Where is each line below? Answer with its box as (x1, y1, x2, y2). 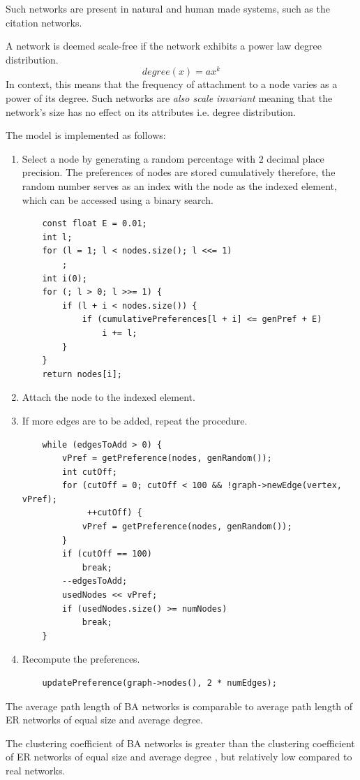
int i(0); (42, 273, 87, 284)
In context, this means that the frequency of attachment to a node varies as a (6, 77, 338, 91)
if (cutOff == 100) (62, 549, 152, 559)
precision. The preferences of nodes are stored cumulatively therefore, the (22, 165, 336, 179)
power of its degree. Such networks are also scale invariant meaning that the (6, 91, 333, 105)
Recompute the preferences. (22, 652, 140, 666)
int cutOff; (62, 466, 117, 477)
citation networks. (6, 15, 82, 29)
